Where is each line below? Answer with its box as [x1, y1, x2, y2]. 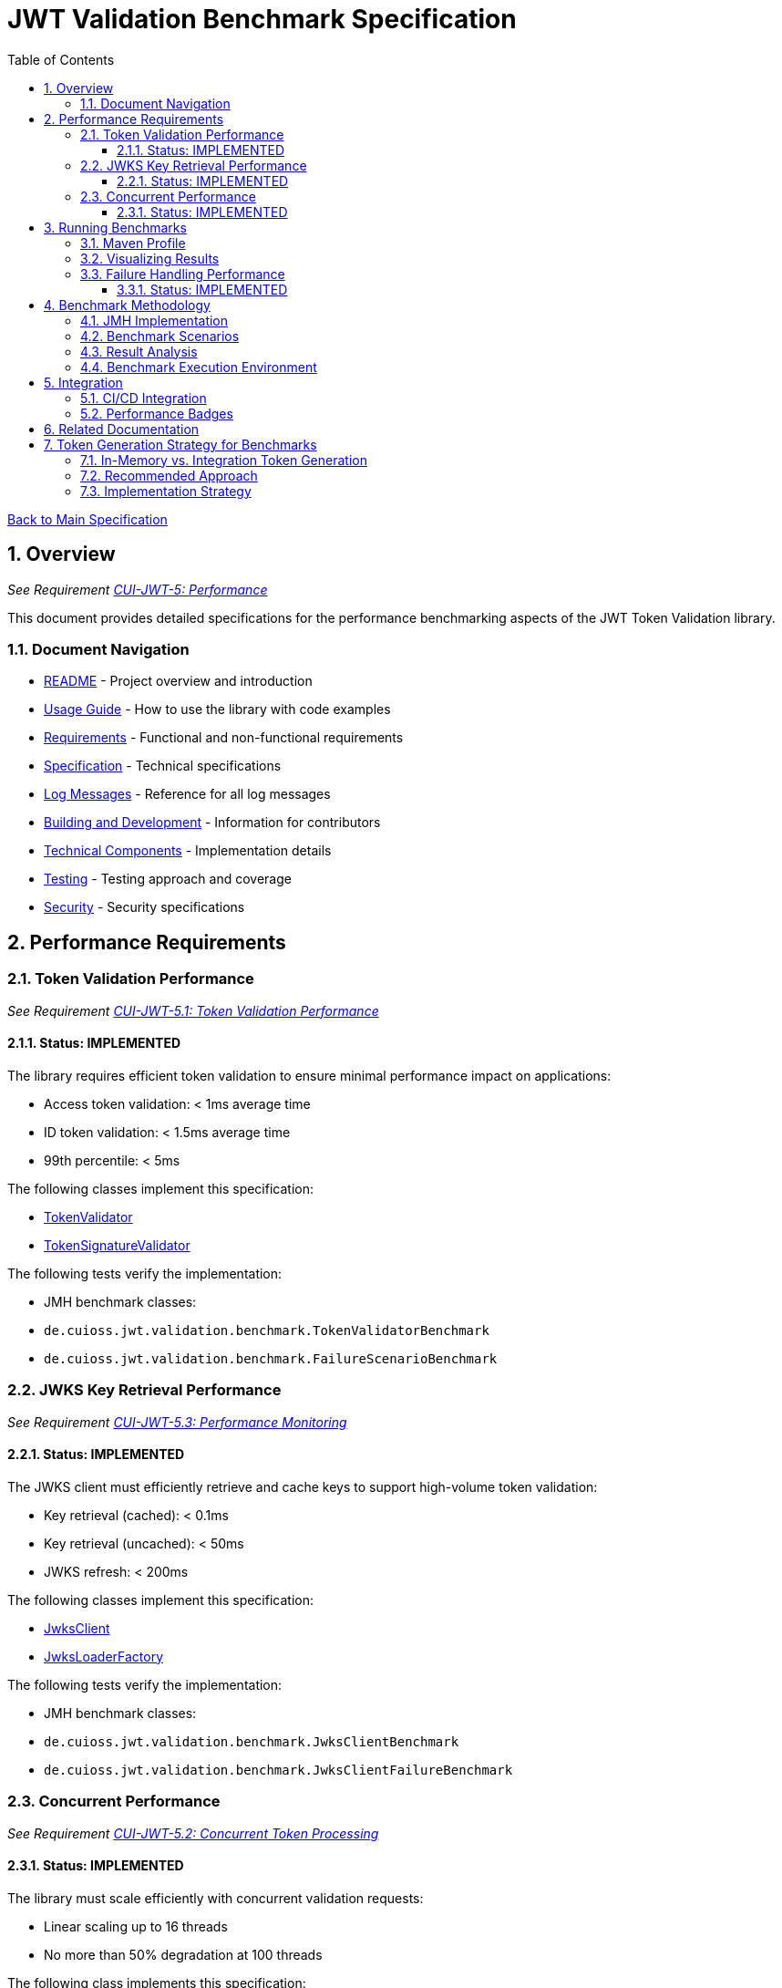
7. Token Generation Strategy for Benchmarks [44, 436, 317, 452]
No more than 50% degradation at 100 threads [44, 1946, 323, 1962]
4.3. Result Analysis [80, 343, 198, 359]
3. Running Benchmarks [44, 219, 187, 235]
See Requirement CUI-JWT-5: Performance [7, 581, 268, 597]
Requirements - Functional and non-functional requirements [44, 730, 404, 746]
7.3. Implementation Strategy [80, 482, 252, 499]
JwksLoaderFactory [44, 1648, 164, 1664]
